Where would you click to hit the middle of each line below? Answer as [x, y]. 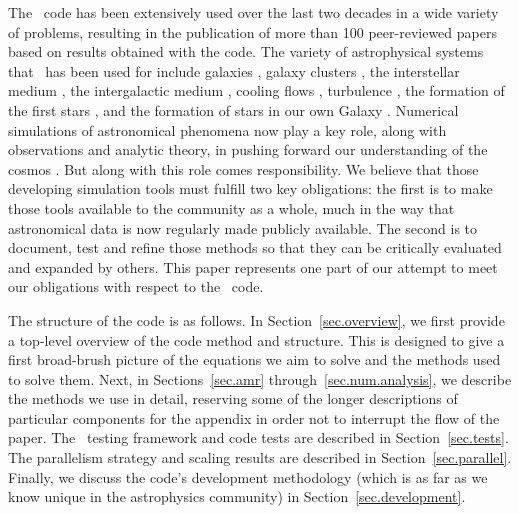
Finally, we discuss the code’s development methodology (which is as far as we [248, 476]
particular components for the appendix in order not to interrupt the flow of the [254, 417]
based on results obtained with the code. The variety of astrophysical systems [246, 51]
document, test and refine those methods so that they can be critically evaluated [255, 247]
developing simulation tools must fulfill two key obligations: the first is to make [250, 188]
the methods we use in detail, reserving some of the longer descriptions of [233, 398]
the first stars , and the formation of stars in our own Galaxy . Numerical [233, 109]
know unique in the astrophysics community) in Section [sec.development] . [237, 496]
